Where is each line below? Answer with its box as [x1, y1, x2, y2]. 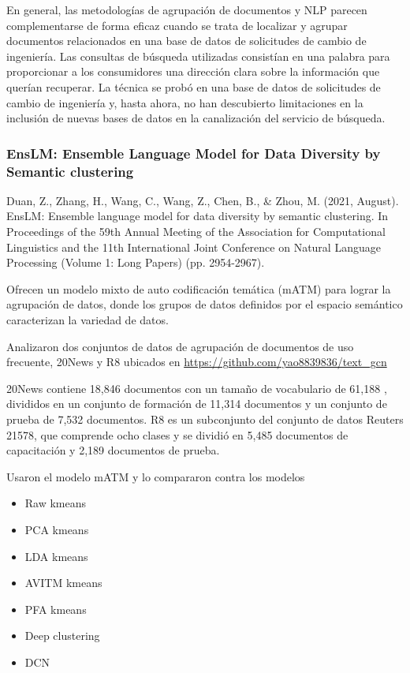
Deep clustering [24, 627, 100, 644]
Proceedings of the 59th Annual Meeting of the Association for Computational [6, 223, 386, 240]
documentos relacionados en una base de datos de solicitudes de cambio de [6, 32, 367, 49]
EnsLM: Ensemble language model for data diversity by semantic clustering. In [6, 208, 389, 224]
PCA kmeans [24, 521, 89, 537]
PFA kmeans [24, 600, 87, 617]
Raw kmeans [24, 495, 87, 511]
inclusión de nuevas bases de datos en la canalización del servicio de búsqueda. [6, 110, 386, 126]
